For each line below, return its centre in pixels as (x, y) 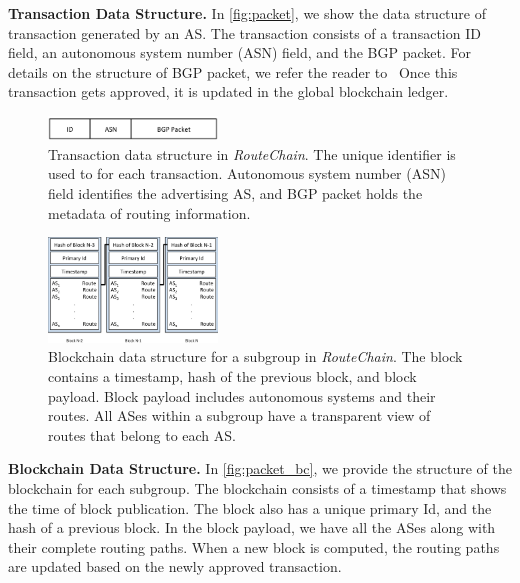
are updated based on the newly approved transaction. (175, 566)
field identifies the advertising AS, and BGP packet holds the (235, 192)
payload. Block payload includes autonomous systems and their (242, 395)
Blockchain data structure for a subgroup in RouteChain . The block (255, 356)
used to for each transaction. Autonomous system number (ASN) (247, 173)
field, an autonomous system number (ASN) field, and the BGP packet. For (240, 52)
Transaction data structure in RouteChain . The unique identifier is (252, 153)
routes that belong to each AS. (142, 434)
